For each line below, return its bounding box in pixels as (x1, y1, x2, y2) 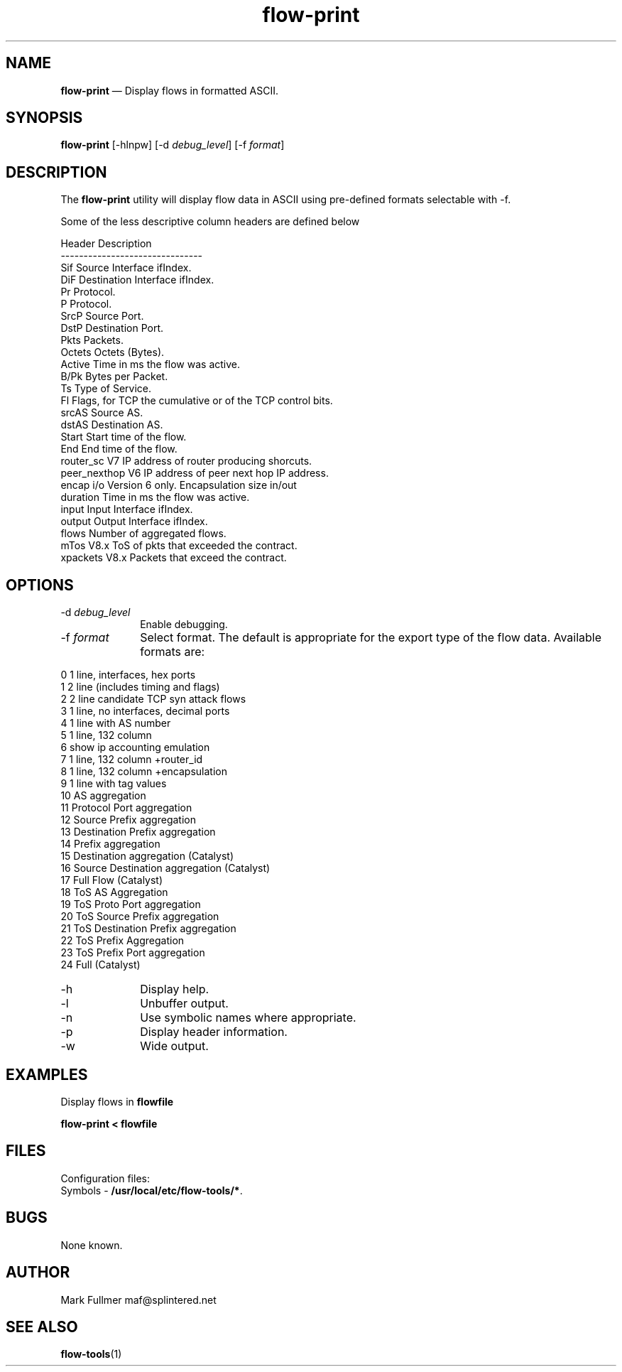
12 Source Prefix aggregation (60, 814, 196, 826)
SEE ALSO (6, 1317, 78, 1336)
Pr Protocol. (60, 286, 116, 298)
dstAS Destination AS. (60, 418, 163, 431)
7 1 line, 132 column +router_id (60, 753, 203, 766)
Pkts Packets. (60, 334, 124, 347)
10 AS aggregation (60, 789, 146, 802)
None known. (60, 1238, 123, 1251)
